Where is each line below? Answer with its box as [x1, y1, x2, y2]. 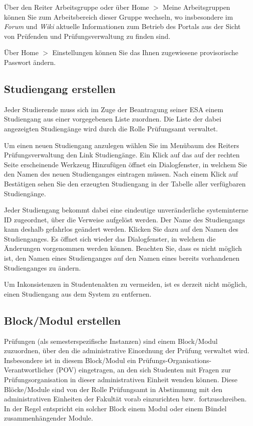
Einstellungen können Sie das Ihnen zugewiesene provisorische [52, 47, 239, 58]
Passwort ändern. [4, 57, 56, 67]
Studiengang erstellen [4, 81, 116, 96]
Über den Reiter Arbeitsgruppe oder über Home [4, 2, 149, 12]
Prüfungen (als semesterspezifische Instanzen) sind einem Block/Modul [4, 335, 218, 346]
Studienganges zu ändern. [4, 262, 81, 273]
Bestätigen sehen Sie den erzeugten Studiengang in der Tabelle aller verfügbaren [4, 178, 246, 188]
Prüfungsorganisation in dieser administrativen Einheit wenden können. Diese [4, 374, 238, 385]
